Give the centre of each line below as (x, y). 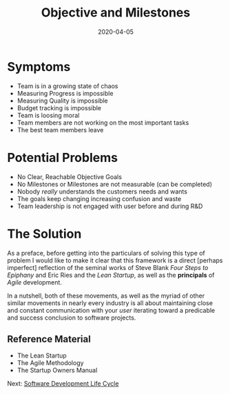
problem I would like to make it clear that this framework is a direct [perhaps (115, 260)
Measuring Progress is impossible (65, 93)
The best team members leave (60, 129)
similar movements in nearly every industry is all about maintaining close (110, 303)
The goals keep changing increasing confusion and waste (99, 198)
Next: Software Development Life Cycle (63, 384)
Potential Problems (63, 157)
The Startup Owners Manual (57, 371)
